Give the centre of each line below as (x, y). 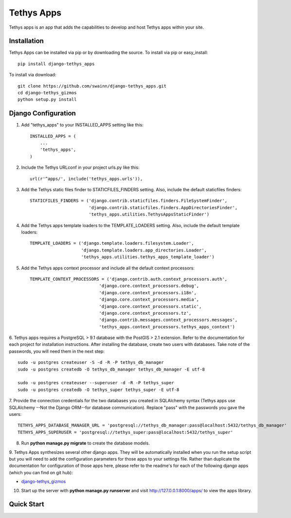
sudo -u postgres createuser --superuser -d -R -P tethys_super (96, 383)
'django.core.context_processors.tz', (145, 313)
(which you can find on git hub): (41, 472)
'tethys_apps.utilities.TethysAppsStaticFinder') (149, 214)
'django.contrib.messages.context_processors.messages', (168, 320)
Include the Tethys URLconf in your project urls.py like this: (80, 167)
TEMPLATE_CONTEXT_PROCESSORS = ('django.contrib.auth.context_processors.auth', (129, 279)
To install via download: (33, 75)
